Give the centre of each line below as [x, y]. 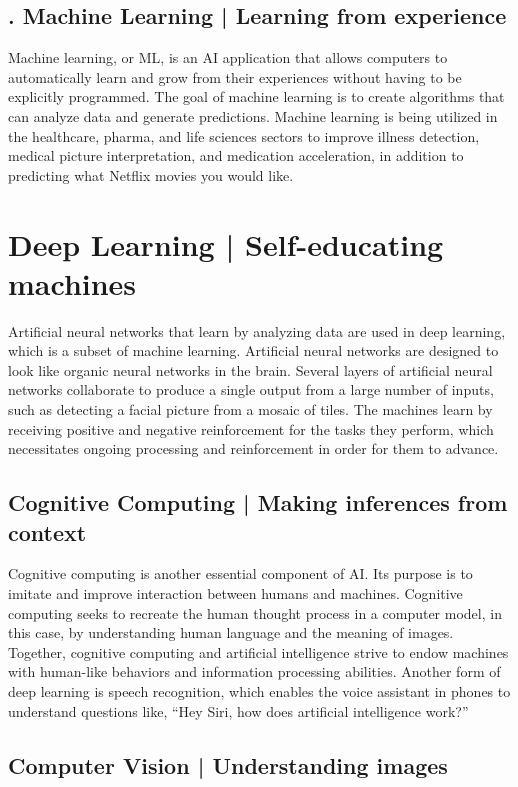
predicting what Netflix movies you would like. [151, 174]
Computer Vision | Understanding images [228, 764]
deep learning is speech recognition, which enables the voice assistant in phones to [259, 690]
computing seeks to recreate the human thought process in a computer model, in [255, 612]
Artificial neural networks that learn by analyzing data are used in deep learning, [257, 330]
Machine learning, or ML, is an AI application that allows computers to [228, 57]
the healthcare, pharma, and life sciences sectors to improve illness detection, [244, 135]
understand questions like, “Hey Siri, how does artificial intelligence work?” [238, 710]
